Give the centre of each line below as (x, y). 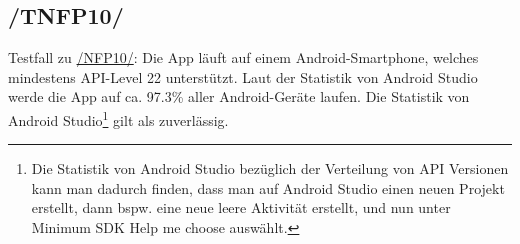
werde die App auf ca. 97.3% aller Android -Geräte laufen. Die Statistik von (239, 96)
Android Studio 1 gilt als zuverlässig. (118, 118)
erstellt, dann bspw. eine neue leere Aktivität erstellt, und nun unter (241, 207)
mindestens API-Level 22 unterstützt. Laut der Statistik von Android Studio (243, 76)
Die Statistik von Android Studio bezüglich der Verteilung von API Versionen (270, 168)
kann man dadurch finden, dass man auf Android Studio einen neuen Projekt (268, 187)
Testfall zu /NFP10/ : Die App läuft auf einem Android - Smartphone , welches (243, 57)
